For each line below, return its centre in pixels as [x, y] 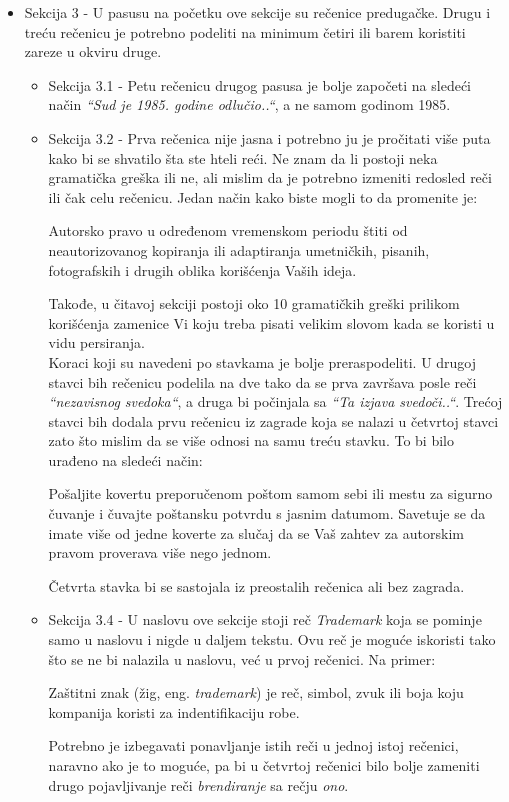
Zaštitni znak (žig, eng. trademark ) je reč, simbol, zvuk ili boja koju [256, 692]
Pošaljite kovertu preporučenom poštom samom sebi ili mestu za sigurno [270, 493]
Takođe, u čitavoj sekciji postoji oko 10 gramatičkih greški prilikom [254, 303]
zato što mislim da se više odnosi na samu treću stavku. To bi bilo [251, 440]
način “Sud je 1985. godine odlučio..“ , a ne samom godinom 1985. [249, 104]
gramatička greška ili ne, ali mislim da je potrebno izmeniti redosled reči [270, 177]
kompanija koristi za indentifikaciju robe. [174, 711]
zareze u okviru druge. [93, 51]
